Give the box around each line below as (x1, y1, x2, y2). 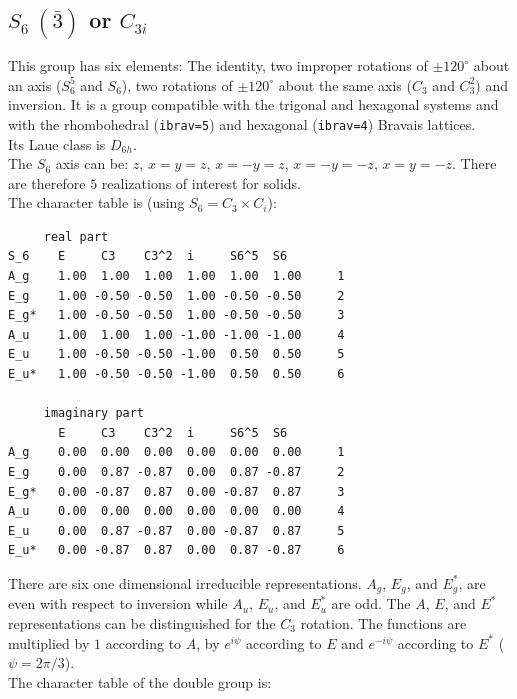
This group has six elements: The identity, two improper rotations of (8, 55, 428, 76)
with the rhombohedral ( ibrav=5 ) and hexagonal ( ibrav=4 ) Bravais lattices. (8, 113, 476, 134)
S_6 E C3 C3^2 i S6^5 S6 (8, 249, 288, 264)
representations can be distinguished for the (8, 613, 276, 634)
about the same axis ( (278, 74, 412, 95)
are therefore (8, 172, 86, 193)
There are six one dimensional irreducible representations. (8, 572, 362, 593)
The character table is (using (8, 192, 185, 213)
